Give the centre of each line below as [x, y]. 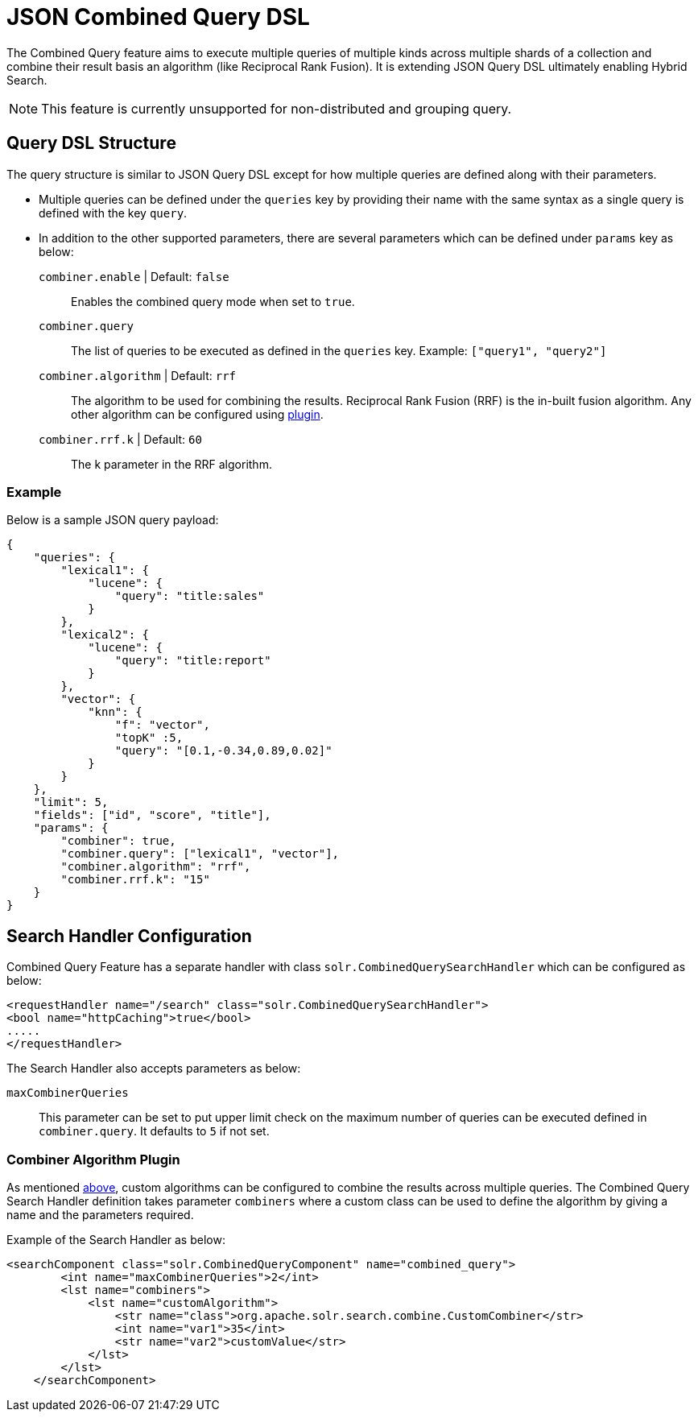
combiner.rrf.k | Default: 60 [120, 439]
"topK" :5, [149, 738]
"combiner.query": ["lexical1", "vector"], [200, 854]
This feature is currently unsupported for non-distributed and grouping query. [277, 108]
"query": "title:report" [193, 661]
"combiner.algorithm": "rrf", [156, 867]
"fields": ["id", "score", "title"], [152, 815]
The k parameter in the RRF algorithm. [171, 464]
